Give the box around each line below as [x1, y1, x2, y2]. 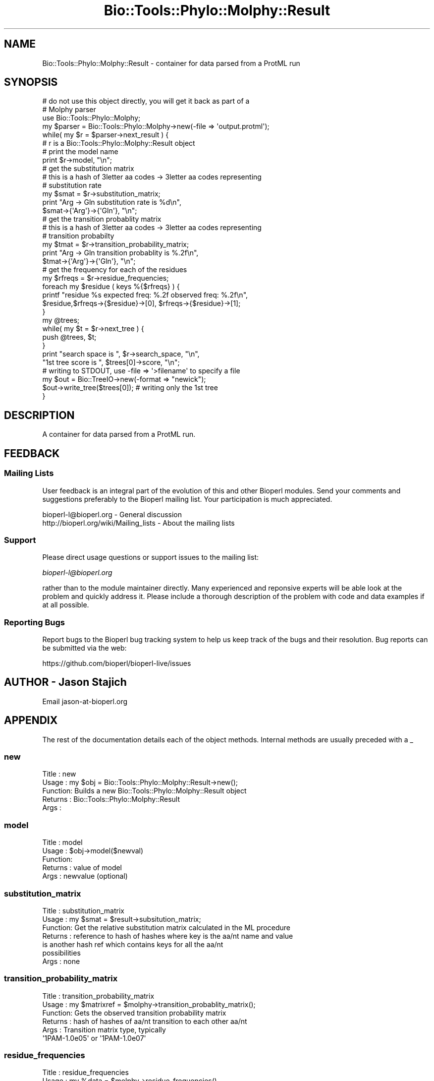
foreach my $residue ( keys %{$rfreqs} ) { [42, 282, 180, 291]
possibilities [42, 948, 81, 957]
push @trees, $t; [42, 333, 97, 342]
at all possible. [42, 601, 89, 609]
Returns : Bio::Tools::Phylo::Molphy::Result [42, 795, 180, 804]
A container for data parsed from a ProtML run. [42, 430, 196, 439]
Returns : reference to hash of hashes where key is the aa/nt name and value [42, 931, 293, 940]
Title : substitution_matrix [42, 906, 124, 915]
